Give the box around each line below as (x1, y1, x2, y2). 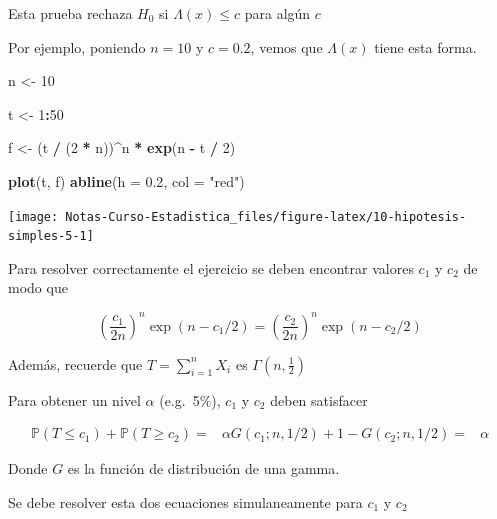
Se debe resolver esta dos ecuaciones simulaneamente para (8, 491, 363, 512)
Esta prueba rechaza (8, 3, 133, 23)
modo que (8, 277, 68, 298)
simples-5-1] (8, 229, 94, 244)
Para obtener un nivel (8, 389, 141, 410)
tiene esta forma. (374, 36, 477, 57)
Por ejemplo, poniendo (8, 36, 146, 57)
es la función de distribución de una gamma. (67, 458, 340, 479)
